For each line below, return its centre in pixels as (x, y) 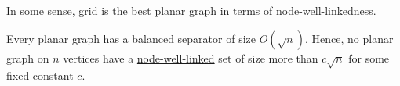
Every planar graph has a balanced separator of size (131, 38)
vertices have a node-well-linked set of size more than (191, 57)
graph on (28, 57)
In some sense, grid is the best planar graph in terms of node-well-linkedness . (191, 10)
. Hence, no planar (349, 38)
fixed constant (40, 75)
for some (369, 57)
